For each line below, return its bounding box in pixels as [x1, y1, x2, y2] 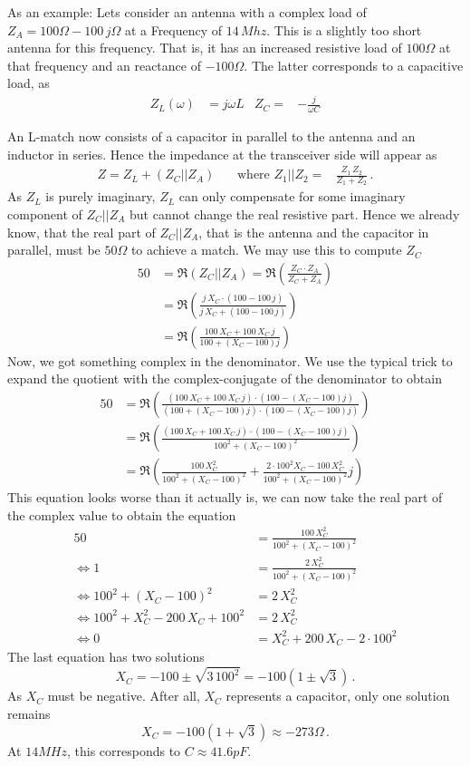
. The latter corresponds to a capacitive [244, 55, 464, 74]
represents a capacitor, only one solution [225, 686, 450, 705]
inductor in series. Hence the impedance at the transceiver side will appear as [7, 144, 437, 163]
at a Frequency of [124, 20, 223, 39]
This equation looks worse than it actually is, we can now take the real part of [7, 488, 443, 507]
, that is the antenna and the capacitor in [198, 222, 429, 241]
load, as [7, 73, 50, 92]
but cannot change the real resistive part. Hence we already [129, 204, 460, 223]
